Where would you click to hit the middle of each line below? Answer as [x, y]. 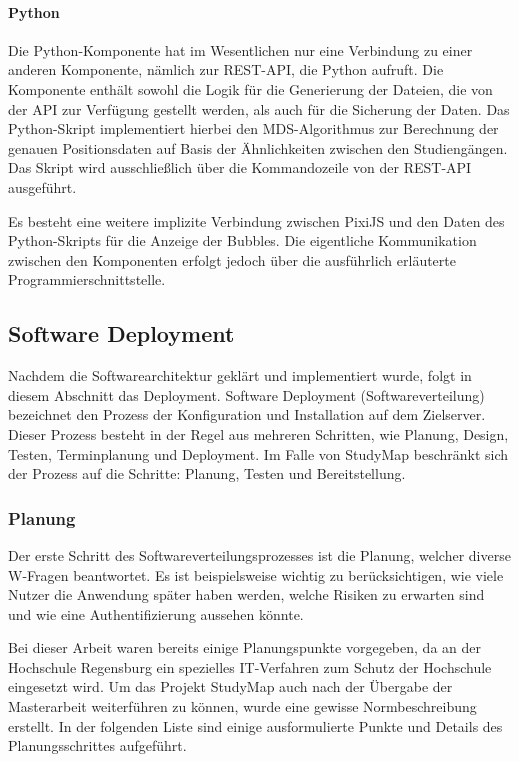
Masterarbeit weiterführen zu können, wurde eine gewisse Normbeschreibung [242, 706]
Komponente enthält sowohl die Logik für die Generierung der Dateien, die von [250, 88]
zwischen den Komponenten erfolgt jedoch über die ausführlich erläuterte [232, 259]
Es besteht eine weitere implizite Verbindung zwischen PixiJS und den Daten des [256, 220]
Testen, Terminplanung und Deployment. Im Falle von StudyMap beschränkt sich [258, 453]
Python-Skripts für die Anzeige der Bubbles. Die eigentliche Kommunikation [242, 240]
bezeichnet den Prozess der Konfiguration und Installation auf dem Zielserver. [247, 414]
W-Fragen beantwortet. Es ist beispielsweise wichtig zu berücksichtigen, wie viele [256, 574]
